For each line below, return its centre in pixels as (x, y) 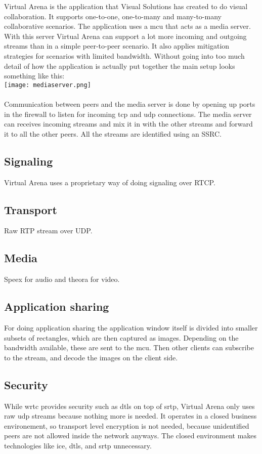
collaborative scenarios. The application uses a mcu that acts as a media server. (127, 26)
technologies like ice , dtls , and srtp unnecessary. (78, 445)
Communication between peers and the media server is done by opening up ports (130, 104)
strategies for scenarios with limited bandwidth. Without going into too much (124, 55)
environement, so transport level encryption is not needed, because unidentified (127, 425)
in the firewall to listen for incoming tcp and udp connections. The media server (128, 114)
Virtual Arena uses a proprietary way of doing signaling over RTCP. (110, 182)
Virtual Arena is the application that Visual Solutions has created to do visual (126, 6)
